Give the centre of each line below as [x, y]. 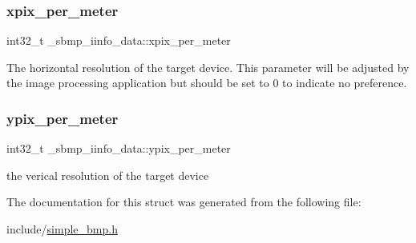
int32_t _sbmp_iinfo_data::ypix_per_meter [119, 148]
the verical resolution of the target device [108, 175]
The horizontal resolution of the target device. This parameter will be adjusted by [208, 67]
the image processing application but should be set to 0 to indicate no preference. [207, 83]
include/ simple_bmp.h [62, 229]
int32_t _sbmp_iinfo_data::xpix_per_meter [119, 40]
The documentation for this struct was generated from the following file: [184, 202]
